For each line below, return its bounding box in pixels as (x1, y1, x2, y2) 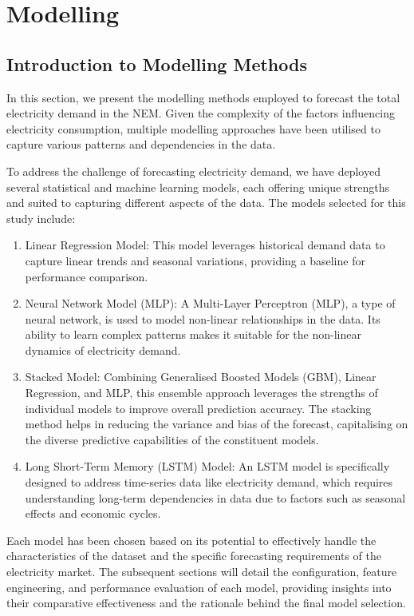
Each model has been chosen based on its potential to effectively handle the (6, 531, 377, 548)
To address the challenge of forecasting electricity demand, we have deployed (6, 162, 380, 179)
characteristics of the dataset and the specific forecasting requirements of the (6, 547, 382, 564)
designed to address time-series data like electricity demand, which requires (25, 474, 393, 491)
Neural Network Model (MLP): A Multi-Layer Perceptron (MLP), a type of (25, 295, 396, 312)
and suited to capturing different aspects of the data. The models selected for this (6, 194, 406, 211)
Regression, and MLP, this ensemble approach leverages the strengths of (25, 384, 378, 401)
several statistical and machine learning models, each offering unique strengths (6, 178, 390, 195)
